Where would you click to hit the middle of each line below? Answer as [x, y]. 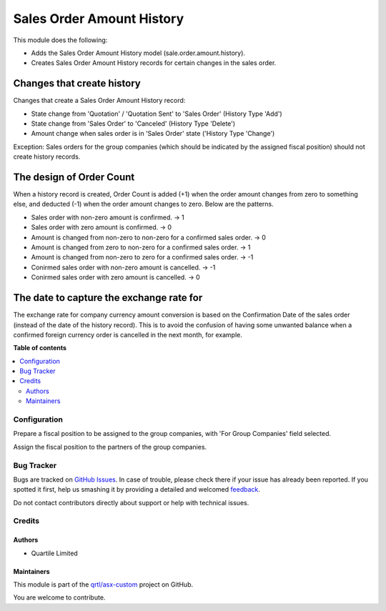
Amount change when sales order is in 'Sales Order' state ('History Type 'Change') [153, 134]
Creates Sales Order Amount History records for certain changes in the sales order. [154, 63]
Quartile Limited [54, 553]
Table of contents [40, 348]
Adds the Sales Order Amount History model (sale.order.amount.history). [138, 53]
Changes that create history [77, 83]
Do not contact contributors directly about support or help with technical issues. [131, 502]
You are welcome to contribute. [59, 597]
